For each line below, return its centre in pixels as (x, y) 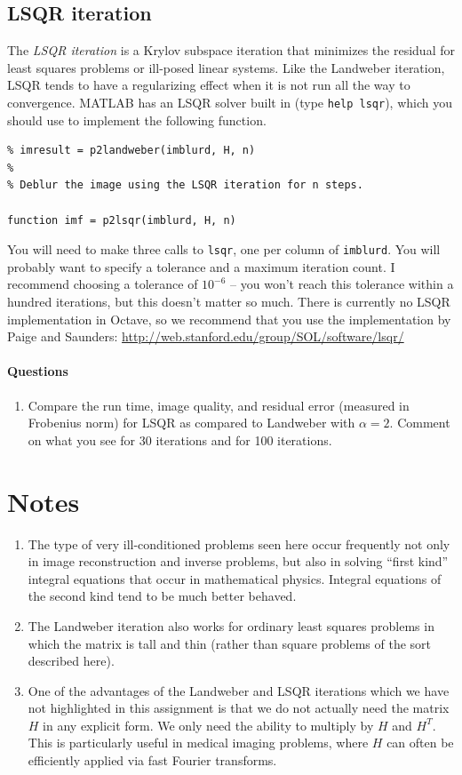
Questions (38, 371)
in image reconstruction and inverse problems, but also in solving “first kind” (238, 561)
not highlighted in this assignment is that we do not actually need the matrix (239, 708)
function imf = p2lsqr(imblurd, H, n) (122, 220)
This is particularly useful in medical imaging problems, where (198, 743)
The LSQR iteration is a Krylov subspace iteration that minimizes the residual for (231, 50)
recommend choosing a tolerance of (103, 284)
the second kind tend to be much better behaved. (162, 596)
